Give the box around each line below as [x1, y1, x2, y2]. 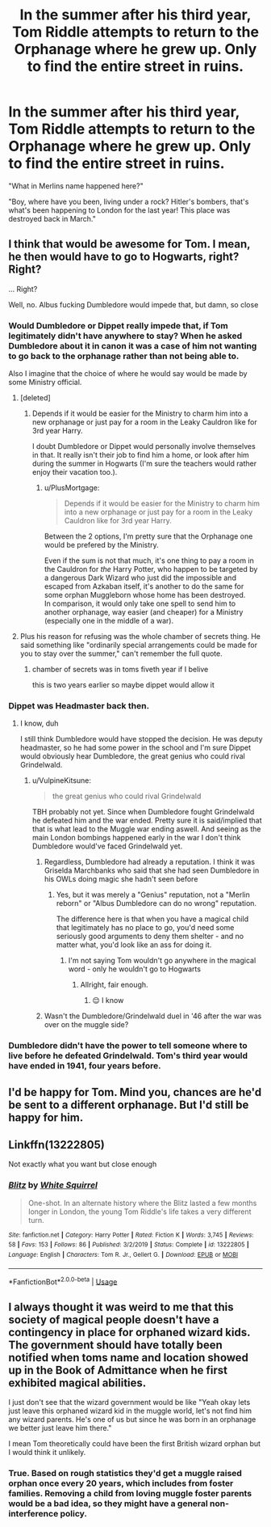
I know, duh [19, 718, 59, 729]
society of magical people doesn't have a [8, 1313, 219, 1326]
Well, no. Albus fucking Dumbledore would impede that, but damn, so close [8, 299, 259, 309]
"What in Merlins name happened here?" [8, 180, 144, 191]
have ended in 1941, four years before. [8, 1060, 161, 1072]
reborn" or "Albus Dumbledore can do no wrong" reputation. [56, 899, 256, 908]
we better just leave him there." [8, 1423, 112, 1433]
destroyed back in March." [8, 214, 97, 223]
